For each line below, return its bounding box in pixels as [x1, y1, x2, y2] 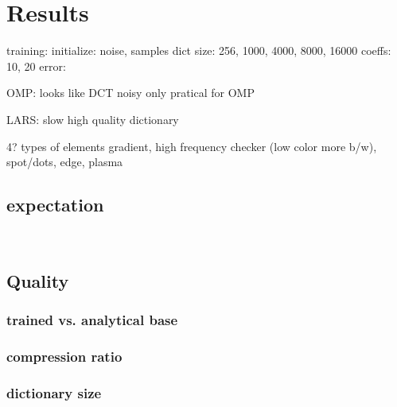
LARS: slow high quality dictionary [6, 110, 179, 127]
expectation [6, 192, 104, 217]
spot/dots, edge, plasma [6, 153, 123, 170]
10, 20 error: [6, 57, 66, 74]
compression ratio [6, 347, 123, 366]
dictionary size [6, 382, 102, 402]
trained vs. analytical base [6, 310, 178, 330]
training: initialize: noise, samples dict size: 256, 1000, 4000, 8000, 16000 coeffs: [6, 42, 391, 59]
